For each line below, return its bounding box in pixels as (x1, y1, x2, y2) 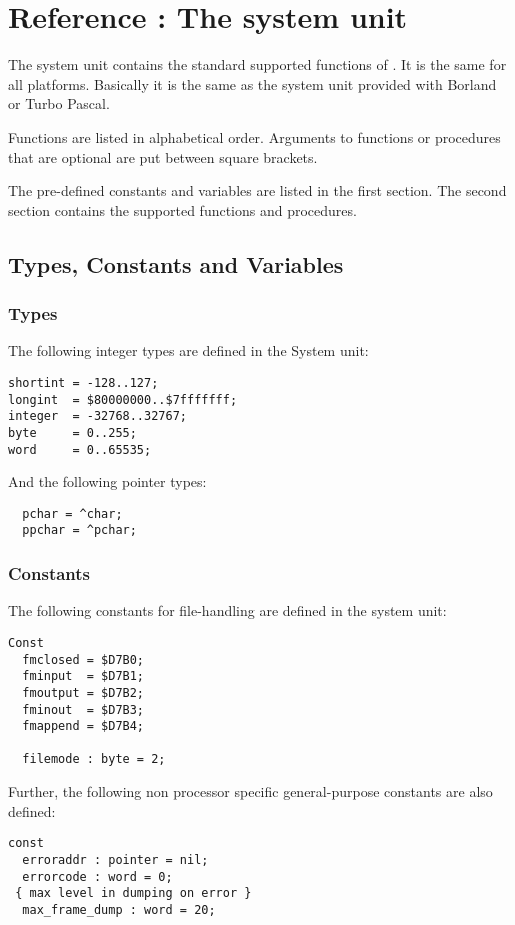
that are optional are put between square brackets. (8, 146, 318, 167)
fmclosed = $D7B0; (22, 652, 145, 667)
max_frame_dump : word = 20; (22, 902, 216, 917)
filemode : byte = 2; (22, 752, 166, 767)
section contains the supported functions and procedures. (8, 199, 357, 220)
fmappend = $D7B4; (22, 719, 145, 734)
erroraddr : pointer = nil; (22, 852, 209, 867)
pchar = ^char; (22, 506, 123, 521)
